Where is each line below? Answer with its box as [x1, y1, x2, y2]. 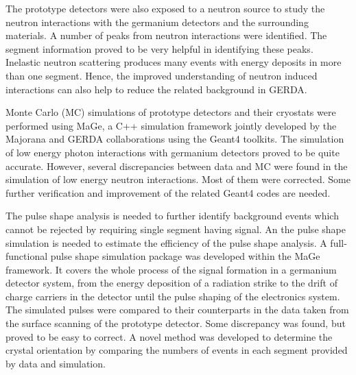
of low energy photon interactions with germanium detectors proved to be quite [5, 145, 340, 159]
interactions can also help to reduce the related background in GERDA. [5, 82, 307, 96]
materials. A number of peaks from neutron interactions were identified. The [5, 28, 327, 43]
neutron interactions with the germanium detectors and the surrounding [5, 14, 309, 29]
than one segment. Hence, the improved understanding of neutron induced [5, 68, 318, 82]
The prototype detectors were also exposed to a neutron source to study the [5, 1, 325, 15]
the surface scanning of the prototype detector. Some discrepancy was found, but [5, 316, 346, 330]
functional [5, 249, 48, 263]
